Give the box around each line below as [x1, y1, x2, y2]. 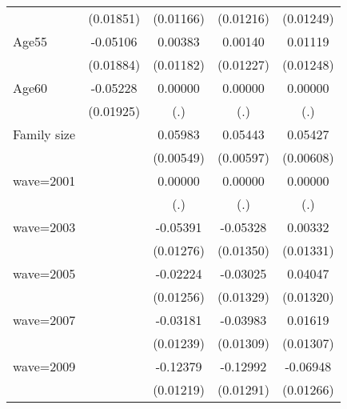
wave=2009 [13, 357, 76, 375]
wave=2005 [13, 264, 76, 283]
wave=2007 [13, 311, 76, 329]
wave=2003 [13, 218, 76, 236]
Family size [13, 125, 76, 143]
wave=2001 [13, 171, 76, 190]
